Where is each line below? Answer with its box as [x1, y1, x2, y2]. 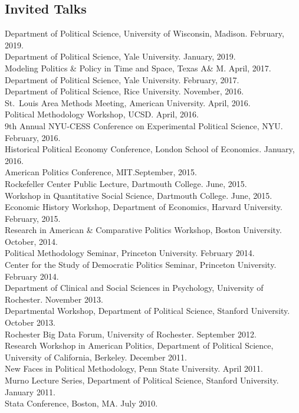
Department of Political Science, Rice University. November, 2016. [5, 85, 244, 97]
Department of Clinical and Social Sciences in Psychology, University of [5, 281, 264, 294]
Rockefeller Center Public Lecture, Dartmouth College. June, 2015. [5, 177, 247, 189]
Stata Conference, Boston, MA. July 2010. [5, 397, 158, 409]
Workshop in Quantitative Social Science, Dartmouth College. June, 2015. [5, 189, 272, 201]
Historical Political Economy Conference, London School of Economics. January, [5, 143, 295, 155]
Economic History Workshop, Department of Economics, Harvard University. [5, 201, 282, 213]
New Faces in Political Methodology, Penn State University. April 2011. [5, 362, 263, 375]
